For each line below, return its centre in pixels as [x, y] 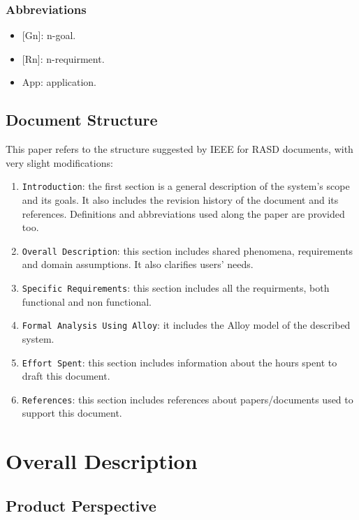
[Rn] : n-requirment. [63, 58]
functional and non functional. [87, 301]
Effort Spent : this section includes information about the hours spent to [179, 362]
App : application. [59, 82]
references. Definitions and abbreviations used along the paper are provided [183, 213]
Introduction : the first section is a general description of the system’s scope [186, 186]
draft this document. [66, 376]
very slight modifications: [59, 162]
